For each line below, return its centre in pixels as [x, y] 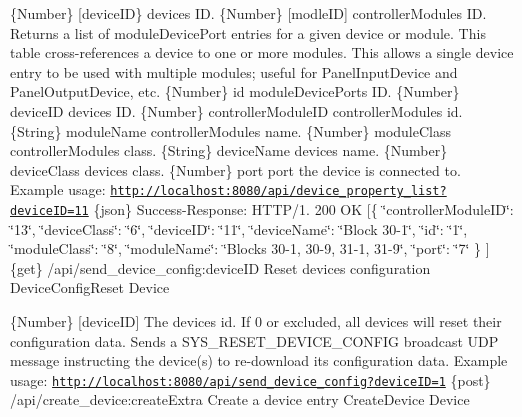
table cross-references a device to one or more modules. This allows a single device [262, 52]
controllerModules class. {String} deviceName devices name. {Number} [229, 150]
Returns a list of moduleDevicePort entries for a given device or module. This [248, 32]
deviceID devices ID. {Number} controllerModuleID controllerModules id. [236, 110]
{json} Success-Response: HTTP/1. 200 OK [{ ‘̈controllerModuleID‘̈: [303, 209]
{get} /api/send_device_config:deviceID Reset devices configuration [220, 267]
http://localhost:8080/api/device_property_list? [278, 191]
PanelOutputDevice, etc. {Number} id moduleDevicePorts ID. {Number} [235, 91]
